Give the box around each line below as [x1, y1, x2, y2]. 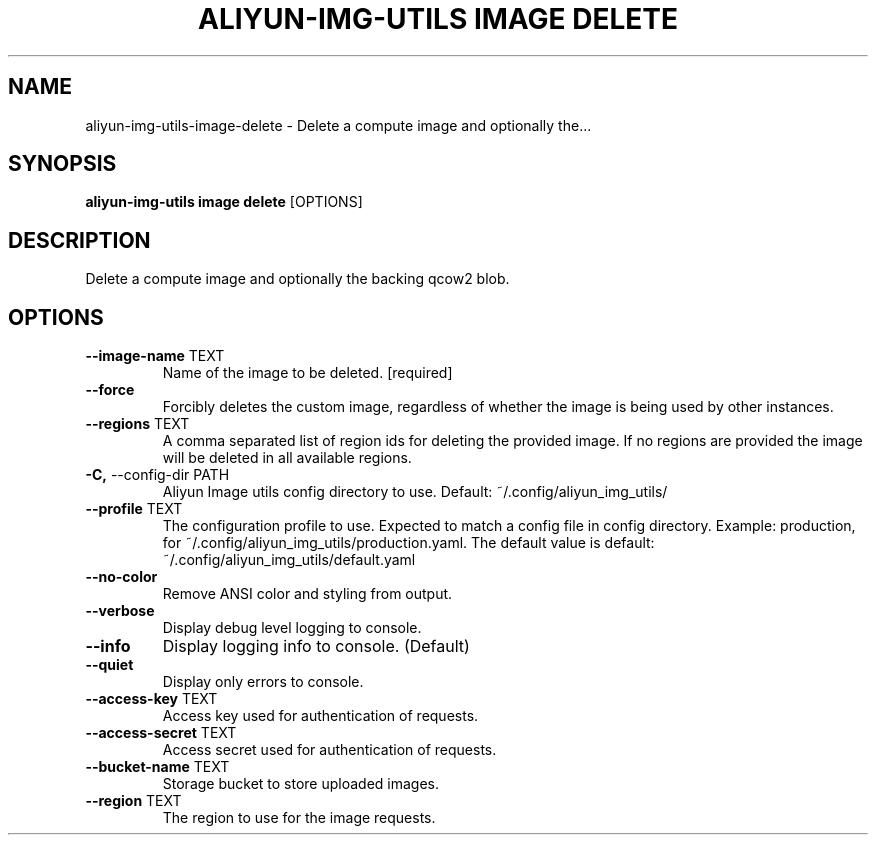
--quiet [85, 656, 134, 674]
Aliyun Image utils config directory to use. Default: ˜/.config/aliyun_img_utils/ [162, 483, 668, 501]
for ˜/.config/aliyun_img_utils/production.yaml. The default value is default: [162, 534, 655, 552]
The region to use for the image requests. [162, 809, 436, 827]
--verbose [85, 602, 155, 620]
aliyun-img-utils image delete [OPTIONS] [85, 193, 363, 211]
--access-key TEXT [85, 690, 218, 708]
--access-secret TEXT [85, 724, 237, 742]
